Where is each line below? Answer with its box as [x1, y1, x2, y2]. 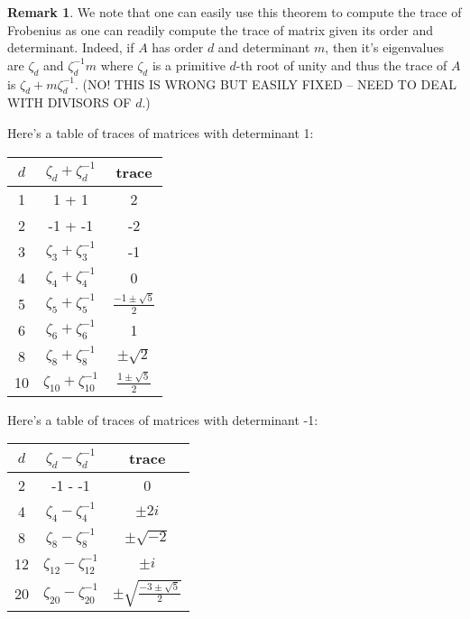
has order [152, 38, 204, 57]
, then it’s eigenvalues [325, 38, 444, 57]
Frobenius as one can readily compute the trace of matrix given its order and [7, 20, 433, 39]
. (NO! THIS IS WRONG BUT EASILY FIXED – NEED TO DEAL [74, 74, 457, 93]
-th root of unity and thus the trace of [235, 55, 447, 74]
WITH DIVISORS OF [7, 93, 132, 112]
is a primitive [152, 55, 226, 74]
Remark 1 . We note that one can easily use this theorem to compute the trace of [7, 3, 462, 21]
